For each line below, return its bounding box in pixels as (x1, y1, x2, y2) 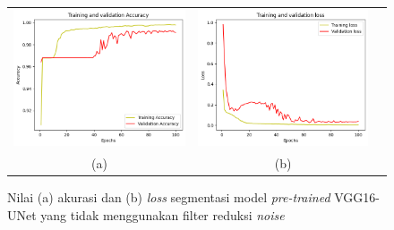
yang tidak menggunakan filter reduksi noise (40, 205, 285, 224)
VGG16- (334, 188, 380, 207)
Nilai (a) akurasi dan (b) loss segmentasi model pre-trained (7, 188, 330, 207)
